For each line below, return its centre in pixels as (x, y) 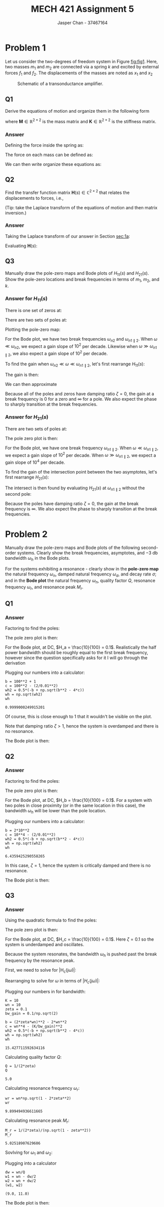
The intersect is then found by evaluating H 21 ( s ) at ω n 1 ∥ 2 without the (75, 488)
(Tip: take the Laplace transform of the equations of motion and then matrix (82, 207)
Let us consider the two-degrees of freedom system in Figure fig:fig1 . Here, (82, 61)
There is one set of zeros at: (34, 310)
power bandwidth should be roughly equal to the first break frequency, (77, 653)
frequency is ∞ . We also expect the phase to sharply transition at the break (81, 509)
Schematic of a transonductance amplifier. (60, 84)
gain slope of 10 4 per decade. (35, 462)
